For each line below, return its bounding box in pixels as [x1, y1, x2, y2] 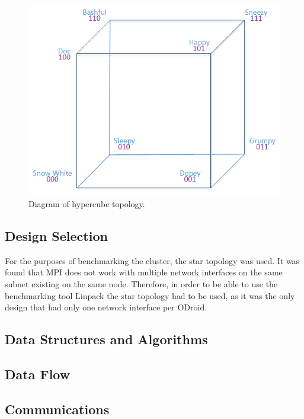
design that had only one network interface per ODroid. [5, 301, 207, 313]
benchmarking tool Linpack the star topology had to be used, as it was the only [5, 289, 295, 301]
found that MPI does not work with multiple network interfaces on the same [5, 266, 283, 278]
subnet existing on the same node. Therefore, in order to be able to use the [5, 277, 278, 290]
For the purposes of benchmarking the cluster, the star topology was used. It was [5, 254, 300, 266]
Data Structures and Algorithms [5, 330, 208, 348]
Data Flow [5, 364, 71, 383]
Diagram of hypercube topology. [28, 197, 145, 209]
